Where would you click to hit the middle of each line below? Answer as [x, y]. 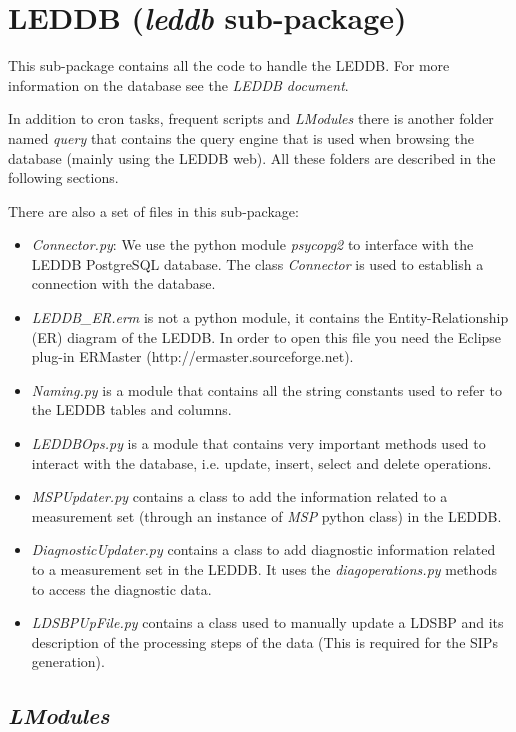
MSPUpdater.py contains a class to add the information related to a [239, 496]
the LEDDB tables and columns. [131, 409]
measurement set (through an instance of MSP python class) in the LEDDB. [266, 515]
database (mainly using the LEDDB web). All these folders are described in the [252, 157]
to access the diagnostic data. [121, 588]
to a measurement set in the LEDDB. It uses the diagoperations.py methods [264, 569]
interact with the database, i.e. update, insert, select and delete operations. [261, 462]
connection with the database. [123, 283]
